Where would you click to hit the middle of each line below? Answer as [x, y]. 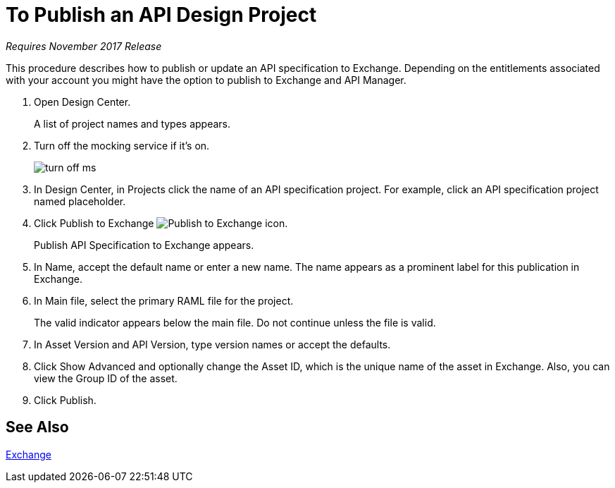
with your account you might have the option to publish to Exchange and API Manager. [206, 80]
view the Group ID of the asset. [106, 378]
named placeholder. [80, 201]
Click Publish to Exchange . [161, 223]
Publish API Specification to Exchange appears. [144, 245]
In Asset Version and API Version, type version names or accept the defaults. [212, 344]
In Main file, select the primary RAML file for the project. [164, 300]
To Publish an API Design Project [161, 15]
